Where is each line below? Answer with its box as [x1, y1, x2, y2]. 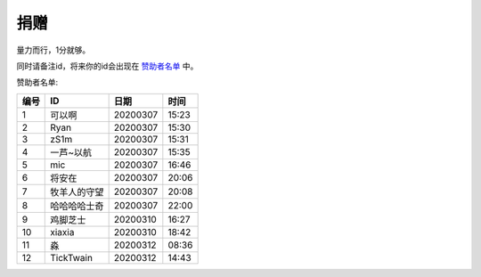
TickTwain [50, 251, 94, 264]
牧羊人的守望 [50, 185, 104, 198]
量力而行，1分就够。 [16, 45, 91, 55]
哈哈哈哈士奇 [50, 200, 104, 212]
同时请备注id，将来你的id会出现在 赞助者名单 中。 [16, 61, 199, 71]
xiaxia [50, 225, 75, 238]
